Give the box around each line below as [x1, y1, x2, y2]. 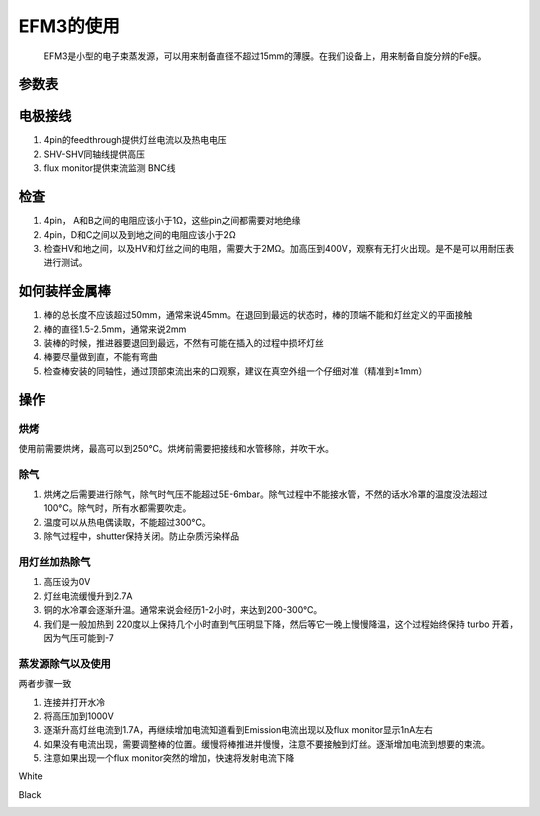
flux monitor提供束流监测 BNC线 [43, 162, 176, 174]
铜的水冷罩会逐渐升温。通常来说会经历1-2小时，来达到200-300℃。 [43, 604, 323, 616]
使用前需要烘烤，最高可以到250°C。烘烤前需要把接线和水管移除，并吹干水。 [18, 442, 335, 454]
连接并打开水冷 [43, 696, 105, 708]
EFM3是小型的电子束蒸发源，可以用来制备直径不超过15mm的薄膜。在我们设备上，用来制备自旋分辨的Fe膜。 [43, 50, 487, 62]
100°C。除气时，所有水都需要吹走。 [43, 502, 192, 514]
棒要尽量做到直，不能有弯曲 [43, 351, 158, 363]
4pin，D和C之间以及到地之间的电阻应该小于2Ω [43, 228, 236, 240]
